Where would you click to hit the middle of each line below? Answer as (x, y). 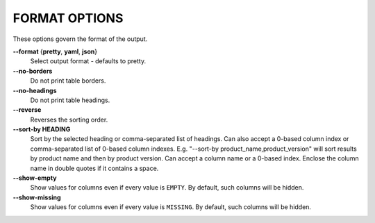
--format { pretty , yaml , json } (55, 51)
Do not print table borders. (68, 81)
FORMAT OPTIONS (68, 18)
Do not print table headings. (70, 100)
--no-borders (33, 71)
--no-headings (35, 90)
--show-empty (35, 178)
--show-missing (37, 197)
